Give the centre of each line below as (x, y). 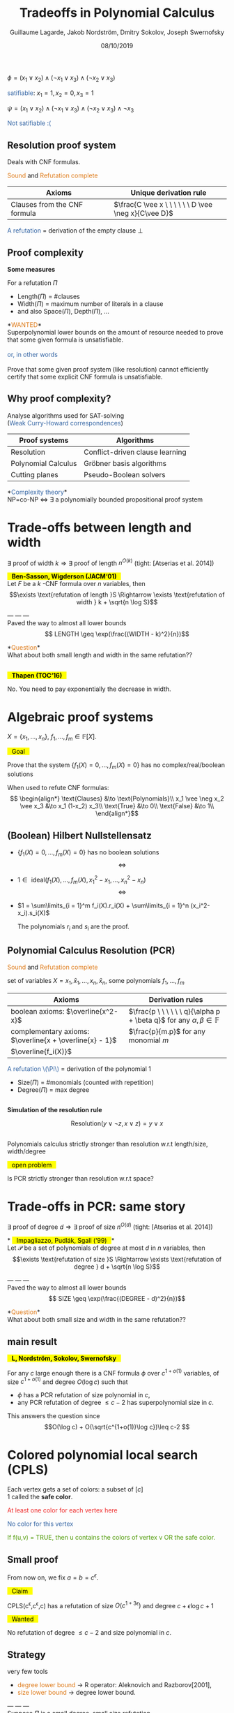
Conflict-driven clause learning (135, 452)
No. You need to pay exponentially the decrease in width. (89, 689)
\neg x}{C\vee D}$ (143, 213)
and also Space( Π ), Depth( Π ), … (63, 311)
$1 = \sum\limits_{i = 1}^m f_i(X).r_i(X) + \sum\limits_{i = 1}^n (103, 905)
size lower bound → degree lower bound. (76, 1693)
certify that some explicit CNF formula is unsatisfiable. (85, 377)
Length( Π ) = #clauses (48, 296)
